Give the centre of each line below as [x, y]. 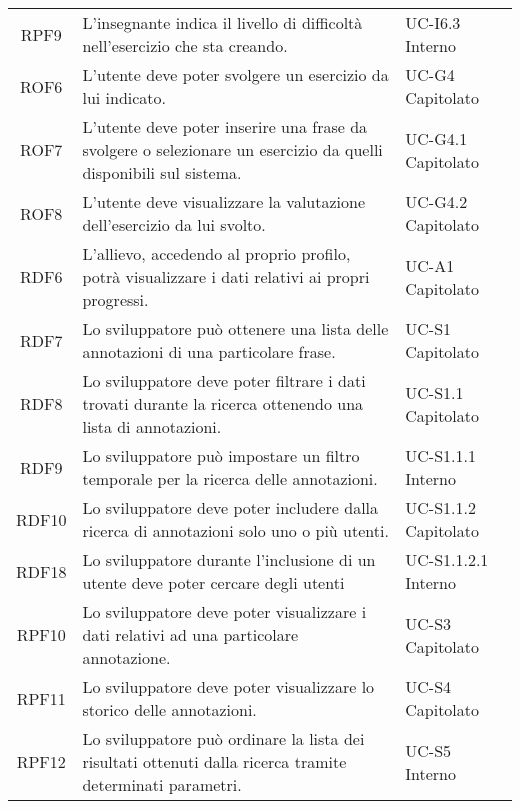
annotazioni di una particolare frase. [209, 351]
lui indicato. [124, 97]
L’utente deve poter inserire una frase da [225, 126]
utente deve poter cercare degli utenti [213, 582]
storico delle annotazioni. [169, 709]
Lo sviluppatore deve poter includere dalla [230, 507]
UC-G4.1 [436, 138]
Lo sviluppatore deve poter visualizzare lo [228, 686]
